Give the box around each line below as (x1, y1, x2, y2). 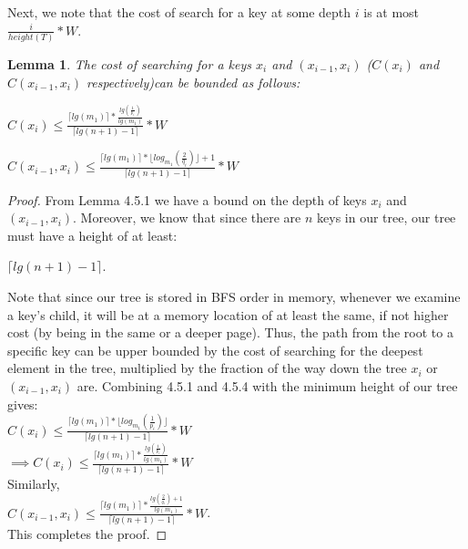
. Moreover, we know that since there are (73, 208, 301, 227)
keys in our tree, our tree (317, 208, 456, 227)
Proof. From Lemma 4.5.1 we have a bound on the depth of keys (7, 190, 367, 209)
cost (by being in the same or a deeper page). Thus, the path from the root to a (7, 323, 453, 342)
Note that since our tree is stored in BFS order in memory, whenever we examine (7, 287, 461, 306)
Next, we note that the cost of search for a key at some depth (7, 3, 351, 21)
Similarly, (7, 473, 60, 492)
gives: (7, 394, 38, 413)
